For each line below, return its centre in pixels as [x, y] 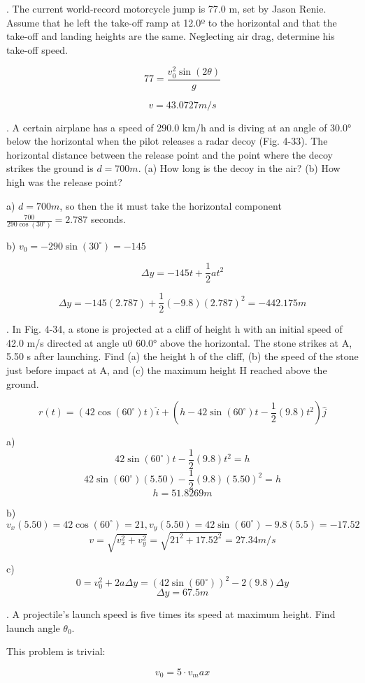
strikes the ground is [50, 168]
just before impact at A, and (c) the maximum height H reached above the [167, 370]
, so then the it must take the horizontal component [171, 205]
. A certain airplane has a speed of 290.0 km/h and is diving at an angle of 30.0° [179, 127]
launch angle [33, 627]
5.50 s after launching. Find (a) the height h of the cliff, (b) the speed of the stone [182, 356]
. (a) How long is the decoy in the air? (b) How [239, 168]
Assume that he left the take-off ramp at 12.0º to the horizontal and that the [172, 22]
